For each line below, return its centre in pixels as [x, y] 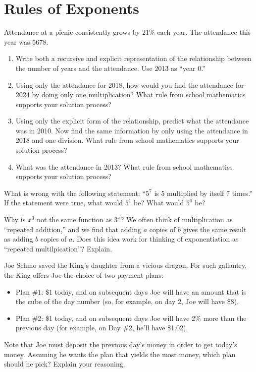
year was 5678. [26, 41]
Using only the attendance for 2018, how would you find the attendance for [130, 85]
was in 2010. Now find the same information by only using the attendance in [132, 130]
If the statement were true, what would [64, 203]
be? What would [159, 203]
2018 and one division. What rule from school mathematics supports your [127, 140]
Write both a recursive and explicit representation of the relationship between [133, 58]
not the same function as [74, 219]
